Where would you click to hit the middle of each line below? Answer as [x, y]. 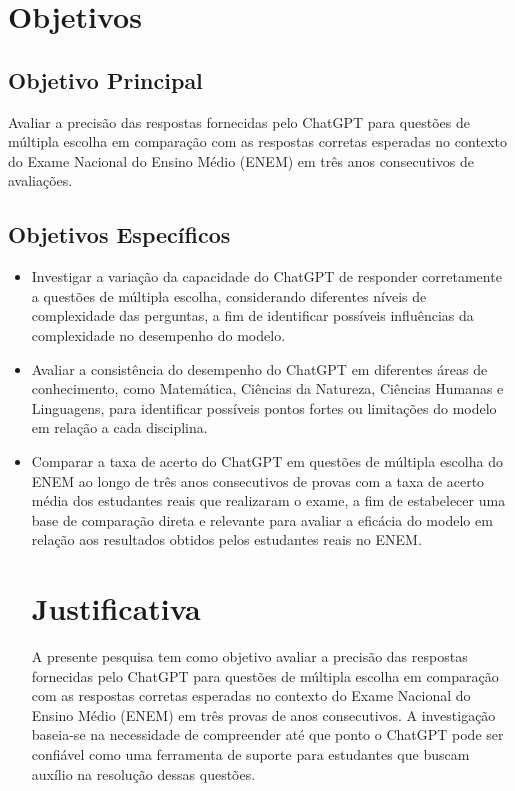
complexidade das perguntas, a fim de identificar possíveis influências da [252, 315]
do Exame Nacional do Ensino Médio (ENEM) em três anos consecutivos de [241, 160]
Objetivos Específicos [119, 234]
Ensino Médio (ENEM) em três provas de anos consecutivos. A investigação [263, 714]
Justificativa [116, 608]
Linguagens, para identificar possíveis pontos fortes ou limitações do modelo [264, 407]
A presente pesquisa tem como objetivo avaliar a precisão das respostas [249, 656]
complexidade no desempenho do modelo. [158, 334]
